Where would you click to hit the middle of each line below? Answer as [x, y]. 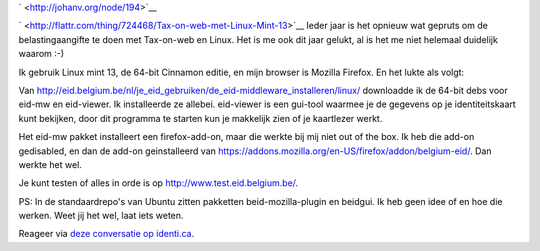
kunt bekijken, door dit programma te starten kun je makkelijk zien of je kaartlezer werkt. [200, 118]
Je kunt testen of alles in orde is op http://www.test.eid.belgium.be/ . [158, 183]
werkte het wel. [50, 164]
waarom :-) [41, 54]
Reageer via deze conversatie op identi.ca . [106, 234]
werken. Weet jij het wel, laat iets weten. [101, 216]
